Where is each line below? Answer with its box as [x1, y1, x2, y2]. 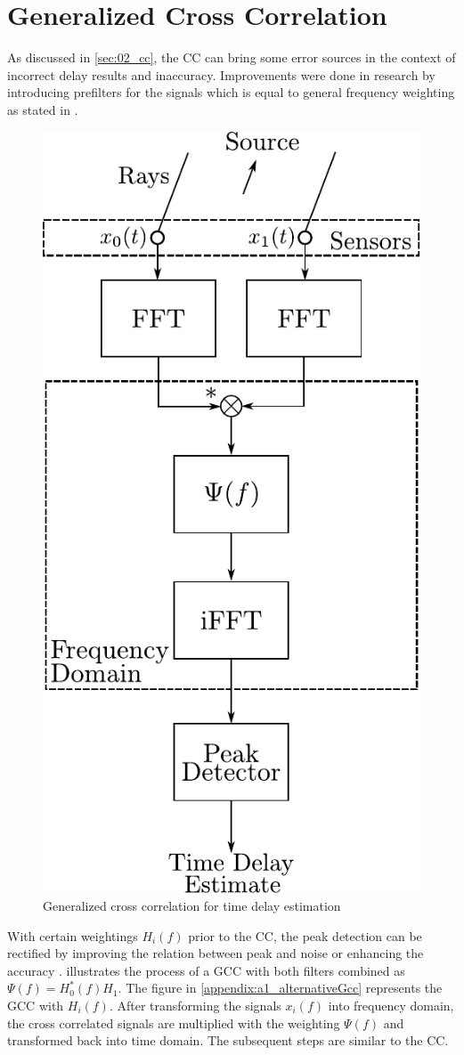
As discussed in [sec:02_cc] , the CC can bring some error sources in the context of [7, 48, 456, 67]
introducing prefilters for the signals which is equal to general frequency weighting [7, 83, 455, 101]
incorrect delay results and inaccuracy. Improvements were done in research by [7, 65, 436, 84]
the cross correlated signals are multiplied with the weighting [7, 1013, 340, 1032]
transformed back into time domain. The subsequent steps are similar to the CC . [7, 1031, 449, 1050]
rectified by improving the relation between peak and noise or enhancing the [7, 944, 424, 962]
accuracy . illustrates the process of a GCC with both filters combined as [7, 961, 405, 979]
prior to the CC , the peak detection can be [188, 926, 422, 945]
